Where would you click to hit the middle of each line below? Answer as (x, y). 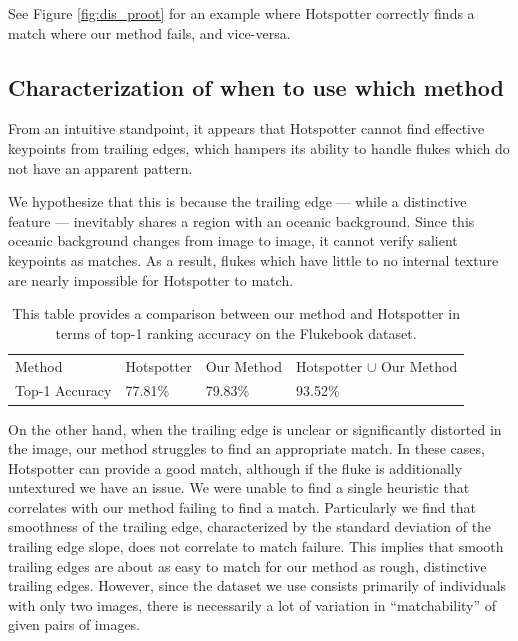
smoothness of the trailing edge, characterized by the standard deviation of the (250, 526)
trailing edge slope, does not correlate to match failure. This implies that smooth (256, 546)
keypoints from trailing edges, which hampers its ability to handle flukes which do (259, 147)
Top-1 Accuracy (63, 390)
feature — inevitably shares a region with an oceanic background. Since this (241, 220)
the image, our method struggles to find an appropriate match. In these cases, (246, 448)
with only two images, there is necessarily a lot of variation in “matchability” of (252, 604)
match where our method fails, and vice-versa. (149, 32)
